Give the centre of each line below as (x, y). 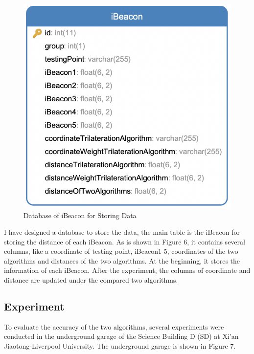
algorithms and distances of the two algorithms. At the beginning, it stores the (122, 260)
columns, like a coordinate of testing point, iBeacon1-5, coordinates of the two (121, 251)
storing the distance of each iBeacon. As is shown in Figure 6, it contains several (125, 241)
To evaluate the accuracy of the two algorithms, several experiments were (114, 326)
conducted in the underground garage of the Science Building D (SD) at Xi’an (121, 336)
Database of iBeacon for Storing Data (80, 215)
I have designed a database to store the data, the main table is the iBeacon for (122, 232)
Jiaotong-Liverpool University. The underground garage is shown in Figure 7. (120, 346)
